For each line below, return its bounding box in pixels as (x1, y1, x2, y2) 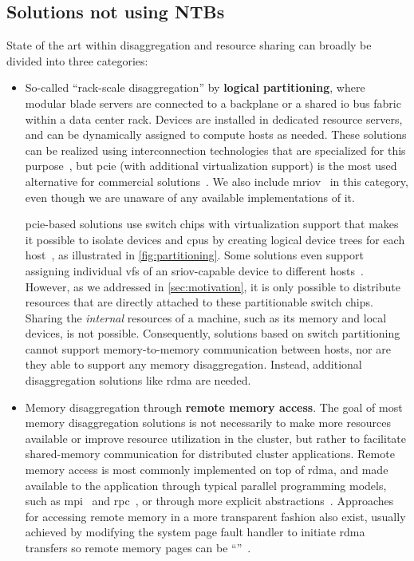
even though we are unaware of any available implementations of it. (25, 188, 355, 205)
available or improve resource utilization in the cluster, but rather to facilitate (25, 429, 407, 446)
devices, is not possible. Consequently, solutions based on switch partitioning (25, 325, 400, 342)
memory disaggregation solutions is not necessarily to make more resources (25, 414, 391, 431)
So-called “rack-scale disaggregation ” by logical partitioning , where (25, 79, 365, 96)
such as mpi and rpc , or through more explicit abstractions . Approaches (25, 492, 394, 509)
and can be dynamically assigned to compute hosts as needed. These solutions (25, 126, 407, 143)
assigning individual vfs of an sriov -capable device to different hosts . (25, 262, 364, 279)
